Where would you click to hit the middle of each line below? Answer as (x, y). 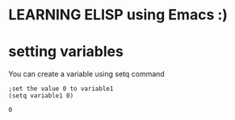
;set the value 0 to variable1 (61, 89)
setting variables (66, 52)
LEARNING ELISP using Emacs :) (118, 15)
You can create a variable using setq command (87, 74)
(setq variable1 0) (41, 96)
